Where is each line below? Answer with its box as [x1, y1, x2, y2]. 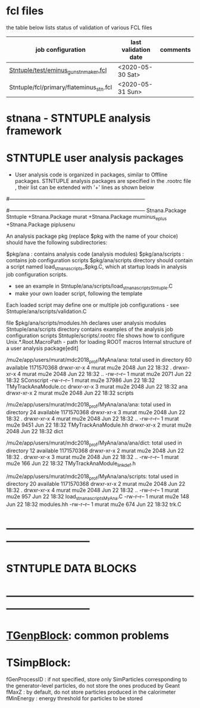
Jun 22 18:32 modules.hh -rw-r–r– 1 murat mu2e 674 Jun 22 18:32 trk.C [6, 501, 182, 508]
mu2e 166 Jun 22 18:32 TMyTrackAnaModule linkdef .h [6, 459, 136, 468]
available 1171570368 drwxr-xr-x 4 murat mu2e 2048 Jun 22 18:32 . [6, 364, 172, 371]
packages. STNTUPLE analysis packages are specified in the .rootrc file [14, 178, 192, 185]
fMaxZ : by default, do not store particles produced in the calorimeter [6, 688, 176, 695]
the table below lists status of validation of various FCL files [6, 24, 153, 31]
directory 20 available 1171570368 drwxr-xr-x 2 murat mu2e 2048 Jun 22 [6, 480, 186, 487]
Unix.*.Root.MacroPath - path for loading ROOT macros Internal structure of [6, 339, 192, 346]
